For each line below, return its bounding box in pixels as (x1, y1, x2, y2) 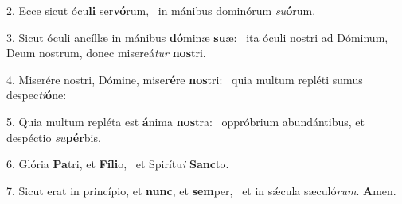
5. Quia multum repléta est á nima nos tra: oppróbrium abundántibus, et (6, 113, 365, 129)
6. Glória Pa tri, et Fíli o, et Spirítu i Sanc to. (6, 156, 229, 172)
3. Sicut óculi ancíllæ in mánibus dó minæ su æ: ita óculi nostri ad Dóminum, (6, 29, 388, 45)
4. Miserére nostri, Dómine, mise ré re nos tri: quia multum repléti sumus (6, 71, 363, 87)
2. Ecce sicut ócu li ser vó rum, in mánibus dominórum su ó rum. (6, 2, 316, 18)
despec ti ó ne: (6, 87, 67, 103)
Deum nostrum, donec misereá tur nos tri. (6, 44, 206, 61)
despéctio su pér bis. (6, 129, 101, 145)
